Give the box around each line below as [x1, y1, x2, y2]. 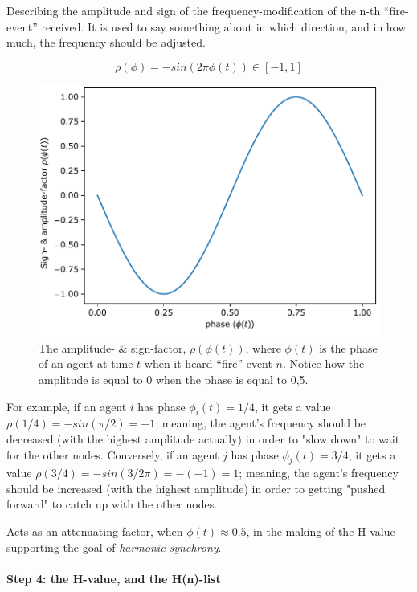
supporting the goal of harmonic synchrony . [6, 538, 222, 555]
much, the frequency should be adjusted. [6, 34, 206, 51]
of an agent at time [39, 355, 133, 372]
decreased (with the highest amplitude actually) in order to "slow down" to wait [6, 430, 400, 447]
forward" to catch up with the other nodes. [6, 496, 218, 512]
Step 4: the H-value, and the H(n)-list [6, 570, 221, 586]
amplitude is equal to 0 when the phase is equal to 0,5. [39, 370, 309, 387]
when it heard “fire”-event [144, 355, 272, 372]
